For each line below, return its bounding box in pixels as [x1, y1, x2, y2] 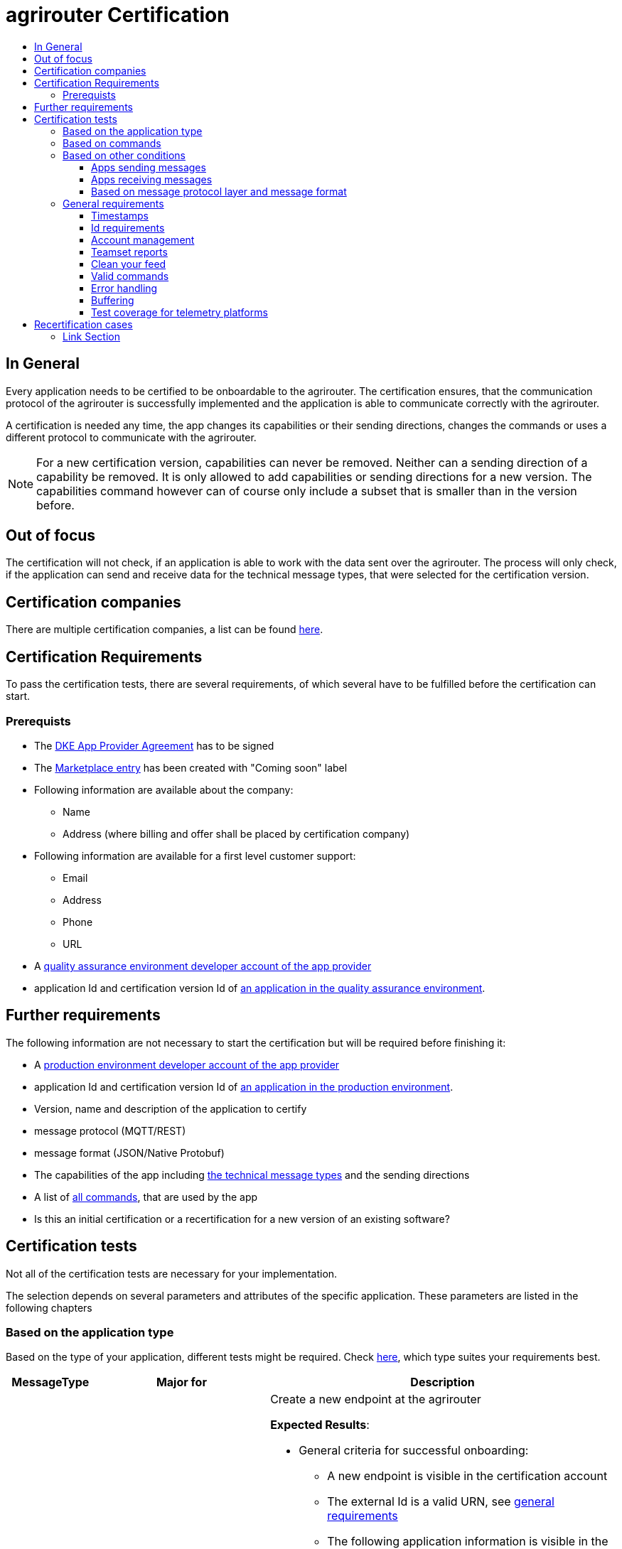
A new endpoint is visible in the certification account [327, 1469, 608, 1484]
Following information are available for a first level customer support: [34, 849, 356, 862]
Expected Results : [270, 1418, 370, 1432]
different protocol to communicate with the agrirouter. [6, 431, 257, 443]
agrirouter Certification [6, 3, 230, 27]
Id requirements [91, 221, 165, 234]
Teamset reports [91, 245, 168, 258]
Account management [91, 233, 195, 246]
